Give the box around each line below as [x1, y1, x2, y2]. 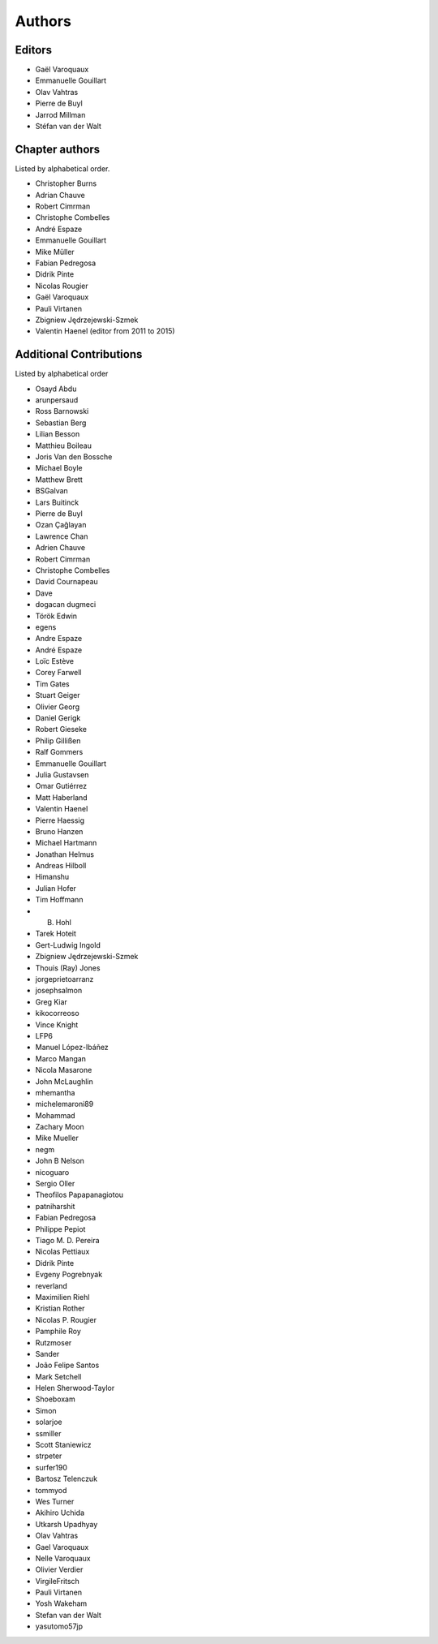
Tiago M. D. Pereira [35, 1235, 101, 1245]
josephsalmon [35, 986, 83, 996]
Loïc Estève [35, 656, 75, 666]
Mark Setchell [35, 1371, 82, 1381]
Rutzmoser [35, 1337, 72, 1347]
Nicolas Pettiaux [35, 1246, 90, 1257]
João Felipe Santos [35, 1360, 100, 1371]
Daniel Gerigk [35, 713, 81, 723]
